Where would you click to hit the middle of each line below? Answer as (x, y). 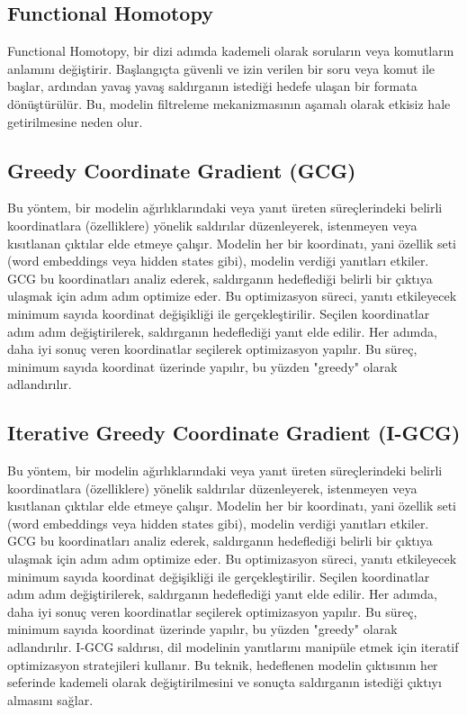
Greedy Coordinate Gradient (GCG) (182, 170)
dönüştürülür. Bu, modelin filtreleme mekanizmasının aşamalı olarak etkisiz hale (229, 103)
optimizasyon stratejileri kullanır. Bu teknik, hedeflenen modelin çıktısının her (223, 664)
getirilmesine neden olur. (75, 121)
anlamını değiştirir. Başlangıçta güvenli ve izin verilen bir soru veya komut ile (221, 68)
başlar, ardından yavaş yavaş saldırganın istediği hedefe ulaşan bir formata (212, 86)
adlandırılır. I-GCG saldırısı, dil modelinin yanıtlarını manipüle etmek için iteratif (233, 647)
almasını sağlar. (50, 699)
